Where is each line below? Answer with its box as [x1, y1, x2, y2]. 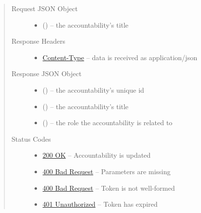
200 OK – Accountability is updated [42, 150, 151, 160]
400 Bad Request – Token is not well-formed [42, 182, 175, 193]
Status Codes [11, 133, 51, 144]
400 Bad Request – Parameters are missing [42, 166, 171, 176]
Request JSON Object [11, 3, 78, 13]
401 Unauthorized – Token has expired [42, 199, 158, 209]
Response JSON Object [11, 68, 82, 79]
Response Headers [11, 36, 65, 46]
